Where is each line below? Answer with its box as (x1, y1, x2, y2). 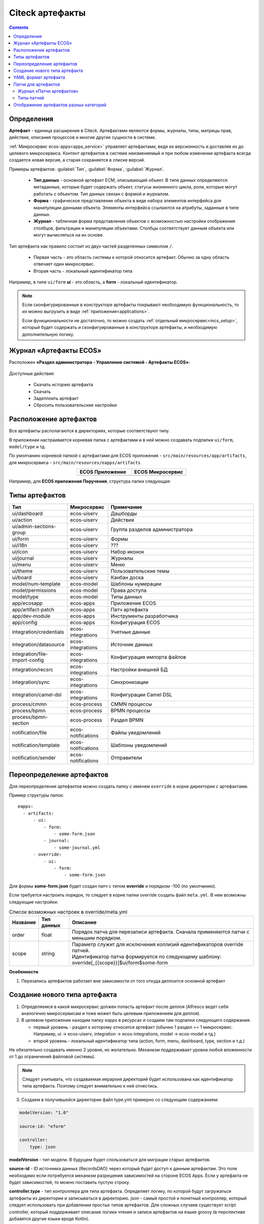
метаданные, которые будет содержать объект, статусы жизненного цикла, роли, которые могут (33, 184, 238, 190)
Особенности (9, 969, 39, 975)
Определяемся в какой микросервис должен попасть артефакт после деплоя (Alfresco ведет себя (21, 1004, 229, 1010)
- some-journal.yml (54, 845, 100, 850)
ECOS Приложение (79, 469, 127, 475)
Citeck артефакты (9, 7, 86, 18)
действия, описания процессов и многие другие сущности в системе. (9, 135, 156, 141)
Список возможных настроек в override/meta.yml (9, 909, 128, 916)
